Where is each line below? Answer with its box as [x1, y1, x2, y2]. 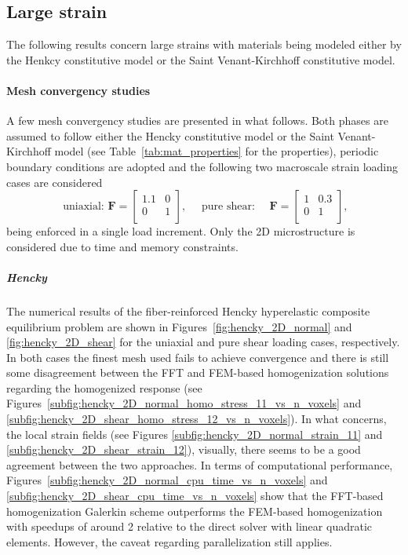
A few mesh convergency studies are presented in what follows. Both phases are [6, 112, 388, 129]
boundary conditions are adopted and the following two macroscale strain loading [6, 158, 398, 174]
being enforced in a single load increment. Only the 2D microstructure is [6, 223, 355, 239]
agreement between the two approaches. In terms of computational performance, [6, 456, 393, 473]
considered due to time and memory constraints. [6, 238, 239, 254]
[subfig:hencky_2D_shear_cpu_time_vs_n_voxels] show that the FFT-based [6, 487, 384, 504]
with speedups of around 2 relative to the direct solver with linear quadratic [6, 518, 372, 535]
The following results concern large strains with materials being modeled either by [6, 36, 402, 53]
